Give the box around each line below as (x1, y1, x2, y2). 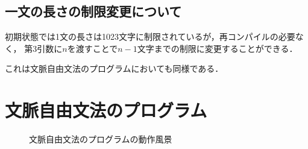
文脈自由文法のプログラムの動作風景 (29, 133, 172, 145)
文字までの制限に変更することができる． (137, 42, 298, 54)
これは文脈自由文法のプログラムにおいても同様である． (5, 62, 224, 75)
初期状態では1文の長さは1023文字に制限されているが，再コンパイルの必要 (5, 30, 295, 43)
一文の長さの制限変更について (5, 2, 182, 21)
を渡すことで (67, 42, 118, 54)
